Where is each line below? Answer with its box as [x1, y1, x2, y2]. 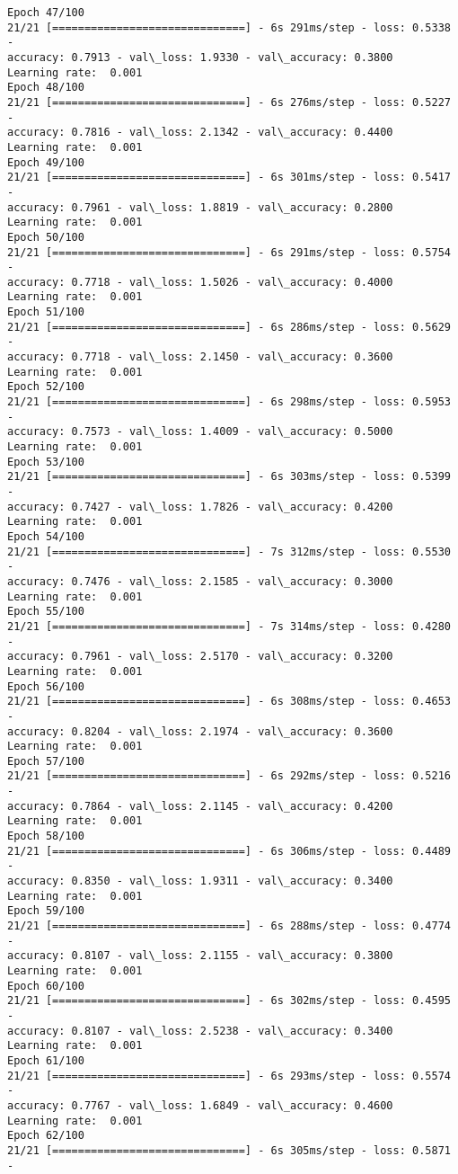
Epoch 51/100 [7, 306, 84, 319]
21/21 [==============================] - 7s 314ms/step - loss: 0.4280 [7, 619, 451, 633]
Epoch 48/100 [7, 81, 84, 94]
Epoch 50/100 [7, 230, 84, 244]
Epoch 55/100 [7, 605, 84, 618]
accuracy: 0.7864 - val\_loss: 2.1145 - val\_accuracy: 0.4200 [7, 799, 393, 813]
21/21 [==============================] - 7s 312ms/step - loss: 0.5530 [7, 545, 451, 558]
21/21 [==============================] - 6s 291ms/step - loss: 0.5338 [7, 21, 451, 34]
